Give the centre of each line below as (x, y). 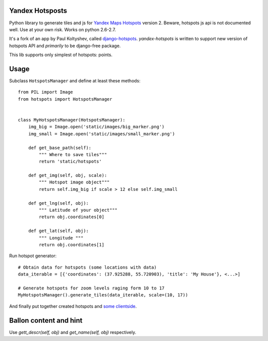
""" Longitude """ (61, 238)
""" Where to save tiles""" (73, 154)
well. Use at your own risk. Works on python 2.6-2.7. (63, 29)
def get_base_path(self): (60, 148)
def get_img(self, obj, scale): (67, 175)
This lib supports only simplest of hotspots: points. (61, 55)
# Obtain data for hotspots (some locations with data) (87, 267)
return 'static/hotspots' (70, 162)
